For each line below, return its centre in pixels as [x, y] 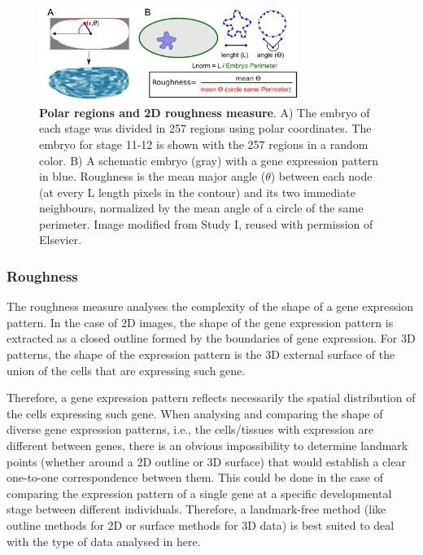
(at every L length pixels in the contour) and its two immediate [197, 192]
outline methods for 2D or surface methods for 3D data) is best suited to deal [201, 525]
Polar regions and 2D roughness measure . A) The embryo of [205, 112]
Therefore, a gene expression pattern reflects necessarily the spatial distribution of [211, 398]
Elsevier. [61, 240]
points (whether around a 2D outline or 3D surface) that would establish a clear [206, 461]
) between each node [321, 176]
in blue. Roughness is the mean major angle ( [153, 176]
